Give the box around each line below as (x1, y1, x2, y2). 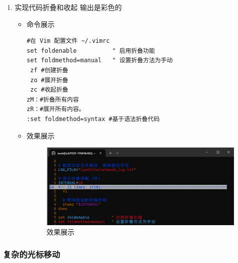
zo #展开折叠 (30, 76, 68, 84)
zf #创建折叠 (30, 66, 68, 74)
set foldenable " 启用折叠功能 (26, 47, 155, 54)
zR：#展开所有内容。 (26, 106, 85, 113)
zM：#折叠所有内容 (26, 96, 79, 103)
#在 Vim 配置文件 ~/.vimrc (26, 37, 110, 45)
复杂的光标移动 (3, 248, 60, 260)
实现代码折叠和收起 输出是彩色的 (14, 2, 122, 12)
